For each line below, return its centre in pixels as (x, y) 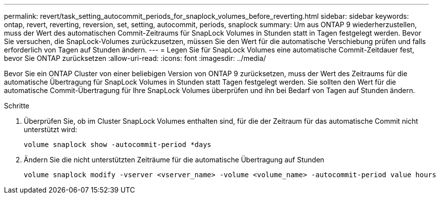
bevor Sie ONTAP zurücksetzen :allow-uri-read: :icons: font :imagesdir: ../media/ (135, 58)
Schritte (17, 106)
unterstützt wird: (50, 129)
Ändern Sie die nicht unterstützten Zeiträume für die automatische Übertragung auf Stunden (174, 160)
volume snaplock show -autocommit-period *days (118, 145)
